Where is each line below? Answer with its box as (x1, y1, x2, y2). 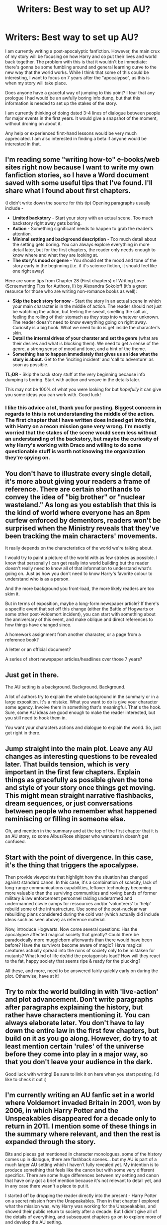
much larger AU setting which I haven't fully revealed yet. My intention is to (5, 1162, 159, 1168)
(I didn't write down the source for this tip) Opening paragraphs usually (5, 200, 151, 206)
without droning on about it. (5, 120, 62, 126)
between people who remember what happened (5, 807, 157, 815)
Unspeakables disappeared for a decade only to (5, 1114, 157, 1123)
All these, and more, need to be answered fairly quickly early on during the (5, 968, 158, 974)
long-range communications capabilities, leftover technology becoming (5, 884, 152, 890)
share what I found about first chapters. (5, 186, 131, 195)
